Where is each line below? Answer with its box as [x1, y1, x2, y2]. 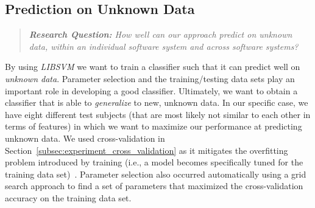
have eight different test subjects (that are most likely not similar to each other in [5, 108, 311, 120]
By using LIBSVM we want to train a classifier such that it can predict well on [5, 60, 300, 73]
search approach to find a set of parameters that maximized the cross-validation [5, 179, 303, 192]
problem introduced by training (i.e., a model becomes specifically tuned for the [5, 156, 303, 168]
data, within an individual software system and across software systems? [29, 40, 299, 52]
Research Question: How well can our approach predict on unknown [29, 28, 292, 41]
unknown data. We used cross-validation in [5, 131, 165, 144]
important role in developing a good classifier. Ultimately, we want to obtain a [5, 84, 298, 97]
